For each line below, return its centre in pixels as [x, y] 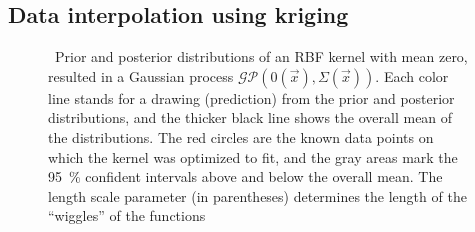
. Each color [412, 75]
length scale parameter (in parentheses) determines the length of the [257, 195]
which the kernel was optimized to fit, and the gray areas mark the [253, 156]
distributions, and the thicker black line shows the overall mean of [250, 117]
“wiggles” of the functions [127, 215]
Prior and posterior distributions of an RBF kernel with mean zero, [261, 56]
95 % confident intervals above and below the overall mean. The [245, 176]
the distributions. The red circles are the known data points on [241, 136]
